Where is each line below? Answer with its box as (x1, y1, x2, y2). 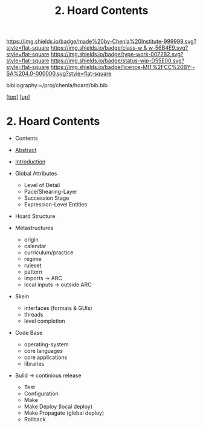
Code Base (14, 329, 43, 337)
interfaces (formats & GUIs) (24, 305, 92, 312)
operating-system (24, 341, 69, 348)
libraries (24, 360, 45, 367)
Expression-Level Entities (24, 201, 88, 208)
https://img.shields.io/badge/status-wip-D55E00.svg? (50, 57, 185, 64)
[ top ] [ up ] (6, 93, 30, 100)
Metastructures (14, 225, 54, 232)
